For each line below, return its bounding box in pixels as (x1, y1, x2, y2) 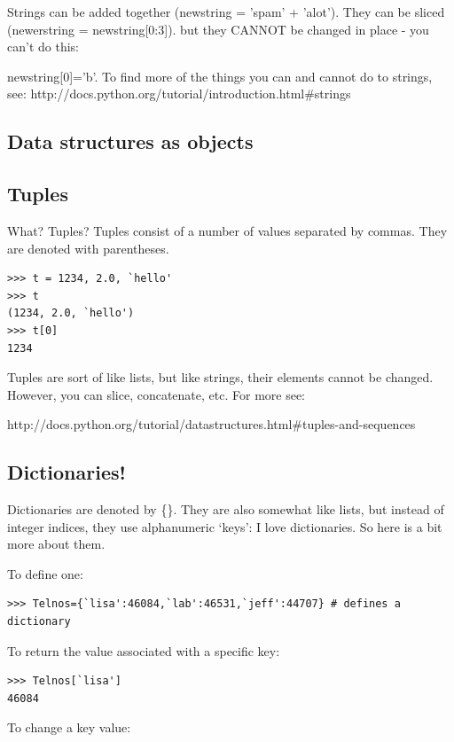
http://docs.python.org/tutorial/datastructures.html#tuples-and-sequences (7, 415, 416, 433)
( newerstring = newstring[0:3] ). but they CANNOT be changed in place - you (7, 20, 429, 38)
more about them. (7, 535, 106, 553)
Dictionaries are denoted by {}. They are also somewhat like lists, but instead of (7, 500, 444, 519)
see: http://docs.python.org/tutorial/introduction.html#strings (7, 84, 351, 103)
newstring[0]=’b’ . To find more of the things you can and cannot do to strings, (7, 66, 433, 85)
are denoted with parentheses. (7, 238, 169, 257)
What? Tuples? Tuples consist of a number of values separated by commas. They (7, 221, 448, 239)
